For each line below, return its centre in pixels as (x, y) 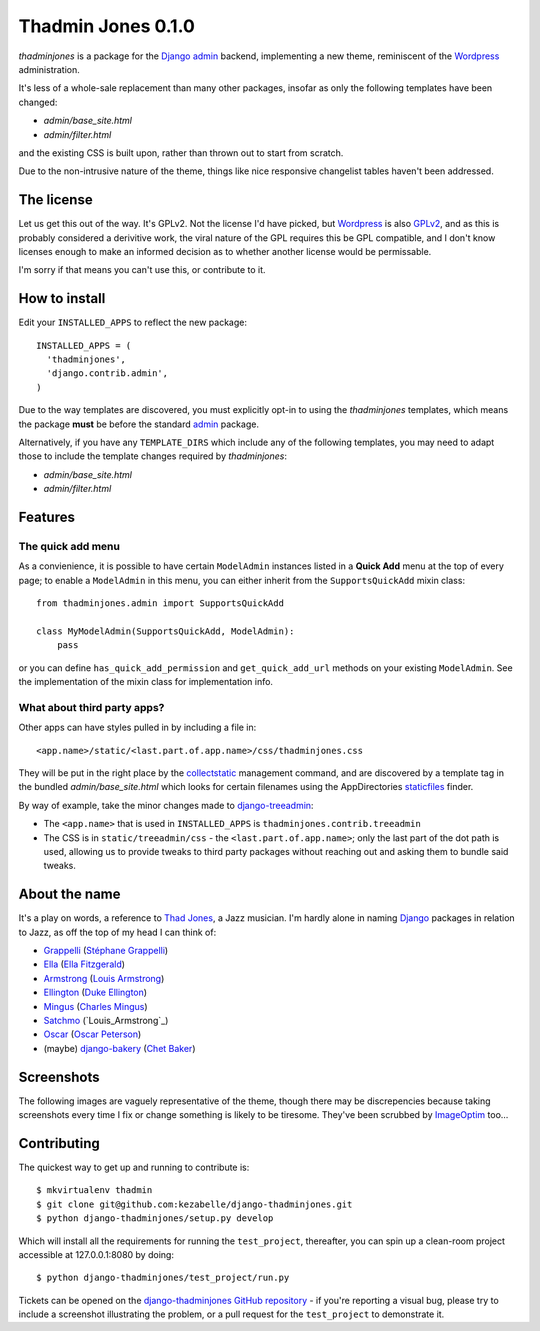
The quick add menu (69, 546)
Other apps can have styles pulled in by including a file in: (137, 727)
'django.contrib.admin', (107, 373)
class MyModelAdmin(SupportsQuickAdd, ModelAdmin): (165, 631)
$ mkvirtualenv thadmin (94, 1190)
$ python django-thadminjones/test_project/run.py (163, 1278)
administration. (49, 69)
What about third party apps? (91, 707)
